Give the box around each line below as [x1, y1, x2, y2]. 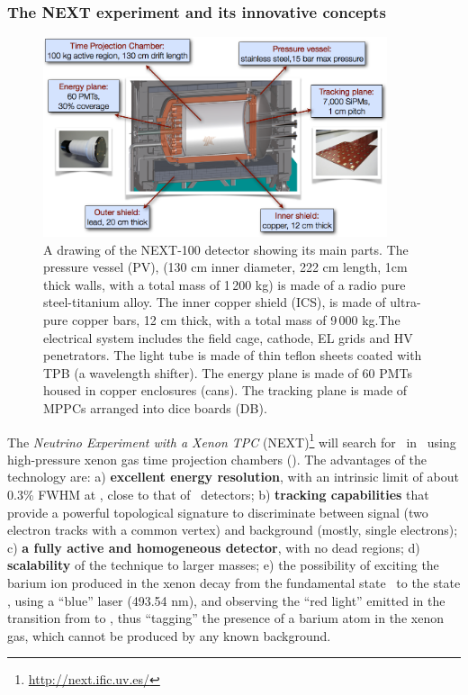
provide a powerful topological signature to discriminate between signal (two [7, 502, 428, 521]
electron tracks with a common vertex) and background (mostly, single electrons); [7, 520, 458, 539]
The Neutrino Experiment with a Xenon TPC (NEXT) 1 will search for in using [7, 429, 456, 451]
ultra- [390, 293, 421, 311]
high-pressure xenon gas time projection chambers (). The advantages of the [7, 449, 427, 468]
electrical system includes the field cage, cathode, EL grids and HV [43, 328, 413, 347]
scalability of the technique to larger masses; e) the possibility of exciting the [7, 555, 439, 574]
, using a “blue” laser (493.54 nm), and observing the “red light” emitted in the [7, 591, 445, 609]
